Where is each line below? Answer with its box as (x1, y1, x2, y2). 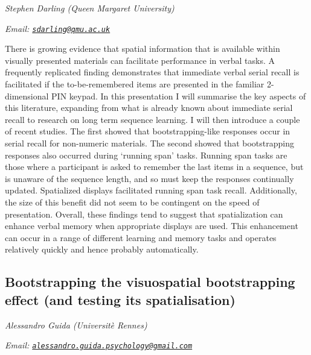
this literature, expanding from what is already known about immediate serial (5, 101, 293, 114)
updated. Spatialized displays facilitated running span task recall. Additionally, (5, 184, 297, 196)
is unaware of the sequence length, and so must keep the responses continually (5, 172, 294, 184)
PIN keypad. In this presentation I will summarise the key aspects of (51, 89, 306, 102)
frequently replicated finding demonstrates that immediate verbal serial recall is (5, 66, 300, 78)
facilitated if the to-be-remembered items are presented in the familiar (5, 78, 265, 90)
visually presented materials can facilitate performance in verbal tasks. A (5, 54, 275, 66)
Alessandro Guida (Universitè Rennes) (5, 318, 147, 331)
